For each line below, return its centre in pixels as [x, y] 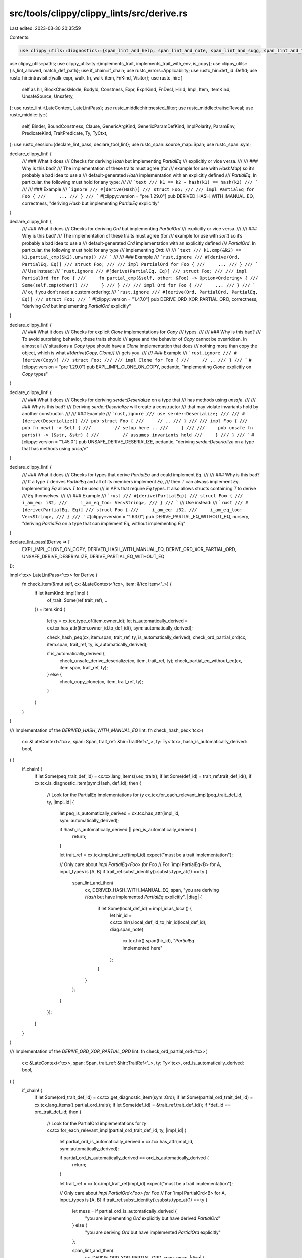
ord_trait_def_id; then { [58, 1112]
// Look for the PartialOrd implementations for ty [97, 1123]
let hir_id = [121, 915]
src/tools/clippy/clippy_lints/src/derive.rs [98, 13]
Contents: [19, 37]
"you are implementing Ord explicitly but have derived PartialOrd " [153, 1218]
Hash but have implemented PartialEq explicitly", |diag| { [143, 897]
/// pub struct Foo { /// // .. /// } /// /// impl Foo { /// [164, 421]
